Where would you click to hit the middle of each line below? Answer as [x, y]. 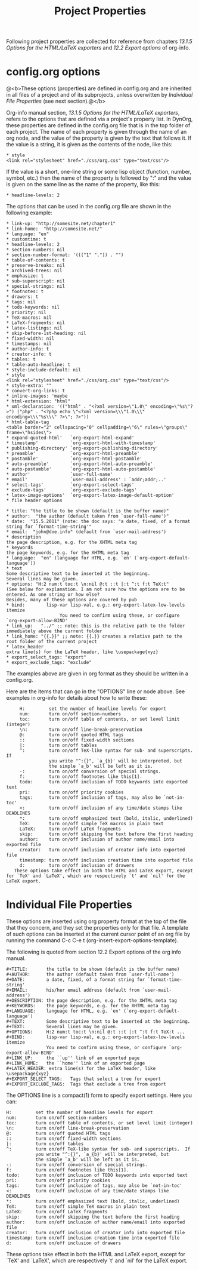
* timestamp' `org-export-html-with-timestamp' [81, 443]
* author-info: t [28, 349]
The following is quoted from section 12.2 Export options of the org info [94, 952]
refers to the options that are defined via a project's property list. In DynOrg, [99, 119]
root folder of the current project [52, 642]
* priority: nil [26, 313]
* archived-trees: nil [34, 271]
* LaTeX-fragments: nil [36, 323]
